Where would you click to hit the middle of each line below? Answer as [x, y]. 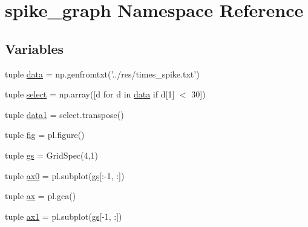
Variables [34, 48]
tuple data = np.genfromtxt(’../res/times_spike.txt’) [102, 74]
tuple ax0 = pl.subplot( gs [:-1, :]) [65, 175]
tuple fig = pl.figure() [45, 135]
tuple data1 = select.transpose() [64, 114]
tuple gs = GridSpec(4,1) [51, 155]
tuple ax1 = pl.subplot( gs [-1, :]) [64, 216]
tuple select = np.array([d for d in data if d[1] [90, 94]
